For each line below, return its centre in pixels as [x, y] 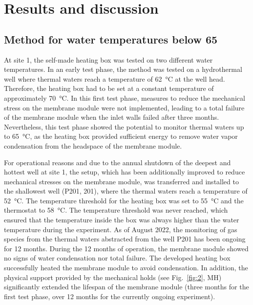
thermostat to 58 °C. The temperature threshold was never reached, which [116, 210]
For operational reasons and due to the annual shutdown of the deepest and [117, 162]
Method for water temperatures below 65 [111, 39]
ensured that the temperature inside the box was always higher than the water [122, 220]
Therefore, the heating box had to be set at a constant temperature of [109, 88]
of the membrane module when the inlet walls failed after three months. [112, 117]
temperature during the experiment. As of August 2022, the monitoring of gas [121, 229]
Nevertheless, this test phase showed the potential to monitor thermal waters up [124, 126]
